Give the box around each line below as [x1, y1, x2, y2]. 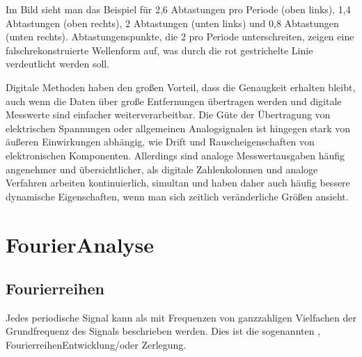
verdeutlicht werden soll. [6, 56, 110, 71]
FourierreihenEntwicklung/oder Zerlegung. [6, 338, 187, 352]
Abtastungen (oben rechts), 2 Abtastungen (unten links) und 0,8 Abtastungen [6, 15, 339, 30]
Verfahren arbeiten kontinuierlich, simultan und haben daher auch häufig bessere [6, 175, 350, 190]
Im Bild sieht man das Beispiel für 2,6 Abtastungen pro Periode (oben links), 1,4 [6, 2, 351, 16]
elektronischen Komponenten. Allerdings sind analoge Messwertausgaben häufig [6, 148, 345, 162]
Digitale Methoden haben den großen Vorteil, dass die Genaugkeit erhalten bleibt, [6, 79, 356, 94]
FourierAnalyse [6, 230, 155, 258]
